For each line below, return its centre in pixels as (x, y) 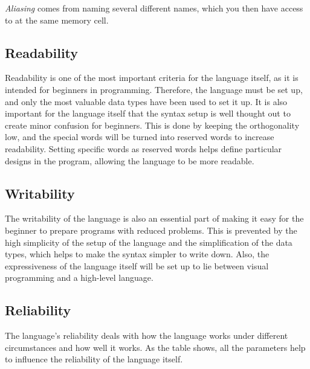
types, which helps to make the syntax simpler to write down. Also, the (137, 254)
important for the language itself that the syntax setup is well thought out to (148, 113)
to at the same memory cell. (57, 20)
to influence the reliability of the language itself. (94, 359)
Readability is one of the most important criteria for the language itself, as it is (152, 78)
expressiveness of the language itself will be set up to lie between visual (137, 265)
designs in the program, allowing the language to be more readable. (130, 160)
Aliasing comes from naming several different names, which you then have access (154, 8)
